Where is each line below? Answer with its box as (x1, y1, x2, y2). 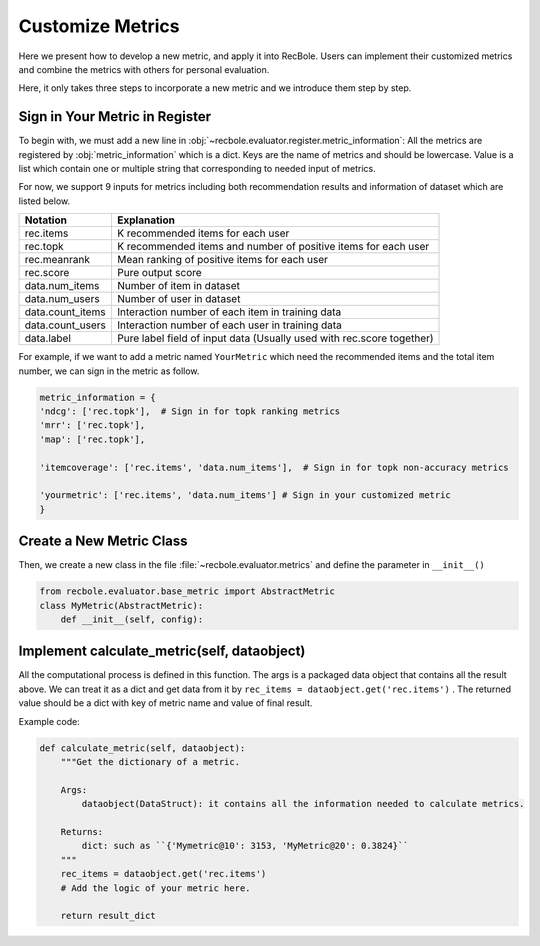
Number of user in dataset (116, 292, 241, 306)
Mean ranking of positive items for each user (116, 253, 329, 267)
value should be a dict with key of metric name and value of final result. (18, 697, 313, 709)
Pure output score (116, 266, 202, 280)
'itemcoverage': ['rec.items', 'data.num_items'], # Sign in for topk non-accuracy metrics (39, 461, 509, 473)
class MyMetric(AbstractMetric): (39, 600, 204, 611)
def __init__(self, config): (60, 613, 204, 625)
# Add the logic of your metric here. (60, 882, 251, 894)
